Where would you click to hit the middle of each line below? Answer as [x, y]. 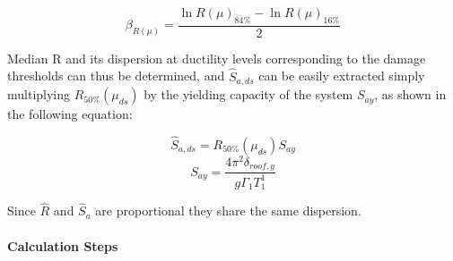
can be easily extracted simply [342, 76]
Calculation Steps [63, 245]
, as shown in [410, 94]
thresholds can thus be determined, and [116, 76]
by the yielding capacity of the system [248, 94]
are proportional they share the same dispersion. [228, 210]
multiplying [39, 94]
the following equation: [70, 114]
